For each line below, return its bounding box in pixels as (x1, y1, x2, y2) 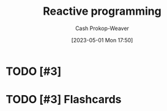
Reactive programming (43, 4, 161, 18)
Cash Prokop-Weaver (75, 25, 130, 32)
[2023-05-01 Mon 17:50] (71, 36, 133, 44)
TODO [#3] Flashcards (6, 93, 122, 107)
